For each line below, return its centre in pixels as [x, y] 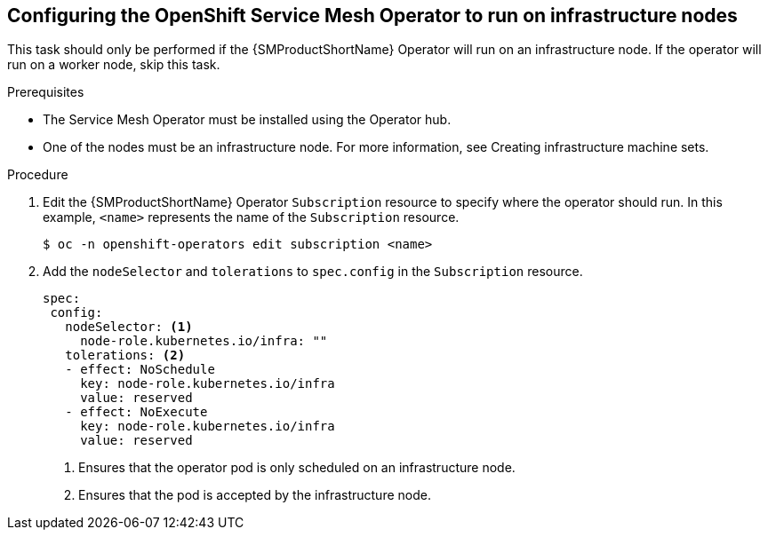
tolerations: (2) [125, 355]
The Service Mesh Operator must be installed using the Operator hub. [247, 120]
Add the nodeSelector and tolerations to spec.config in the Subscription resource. [313, 272]
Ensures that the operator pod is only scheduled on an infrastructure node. [297, 468]
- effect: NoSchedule [140, 370]
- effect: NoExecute [136, 412]
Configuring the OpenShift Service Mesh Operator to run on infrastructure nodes [372, 16]
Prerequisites [46, 92]
